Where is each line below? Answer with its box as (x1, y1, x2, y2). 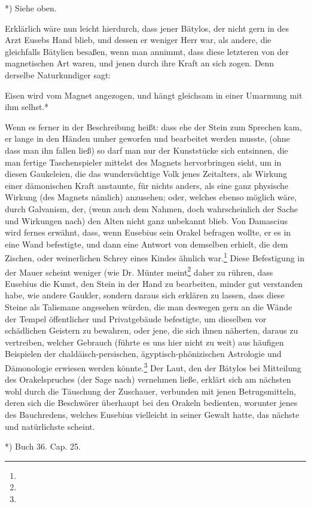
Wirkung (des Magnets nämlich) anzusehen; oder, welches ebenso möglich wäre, (5, 191, 297, 203)
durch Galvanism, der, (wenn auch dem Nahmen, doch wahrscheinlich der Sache (5, 202, 298, 215)
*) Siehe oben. (5, 2, 57, 14)
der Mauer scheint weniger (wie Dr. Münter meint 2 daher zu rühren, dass (5, 264, 273, 278)
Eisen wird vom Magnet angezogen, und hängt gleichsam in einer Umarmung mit (5, 88, 303, 101)
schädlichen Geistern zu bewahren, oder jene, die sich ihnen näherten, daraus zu (5, 324, 298, 337)
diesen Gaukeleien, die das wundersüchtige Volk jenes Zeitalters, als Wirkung (5, 167, 288, 180)
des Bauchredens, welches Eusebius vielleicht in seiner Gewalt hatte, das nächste (5, 408, 300, 420)
